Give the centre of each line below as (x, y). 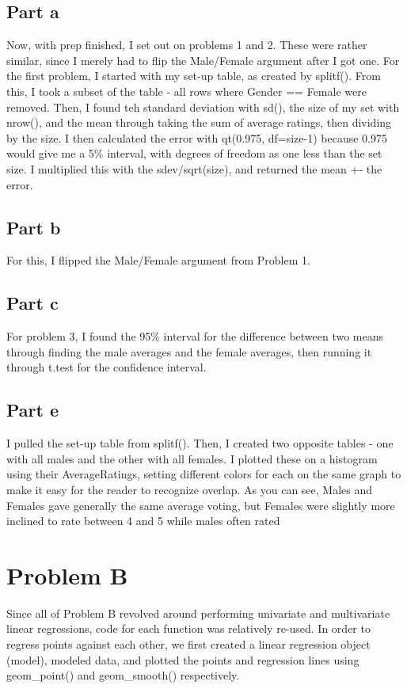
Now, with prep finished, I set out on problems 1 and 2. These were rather (187, 45)
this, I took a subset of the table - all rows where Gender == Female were (186, 91)
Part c (32, 303)
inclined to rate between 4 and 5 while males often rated (143, 521)
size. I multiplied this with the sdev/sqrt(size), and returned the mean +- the (194, 168)
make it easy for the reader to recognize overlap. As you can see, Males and (190, 489)
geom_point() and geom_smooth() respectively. (123, 675)
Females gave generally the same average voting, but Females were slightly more (201, 505)
